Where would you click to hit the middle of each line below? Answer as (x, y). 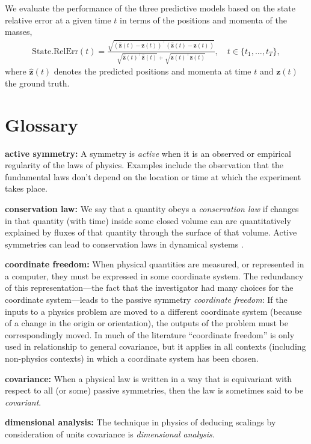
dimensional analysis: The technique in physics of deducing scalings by (140, 422)
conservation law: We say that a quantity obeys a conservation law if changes (152, 208)
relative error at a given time (58, 20)
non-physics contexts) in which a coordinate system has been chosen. (132, 358)
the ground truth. (37, 83)
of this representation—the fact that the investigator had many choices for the (149, 287)
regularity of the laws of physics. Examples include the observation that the (144, 165)
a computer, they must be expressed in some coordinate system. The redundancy (154, 275)
